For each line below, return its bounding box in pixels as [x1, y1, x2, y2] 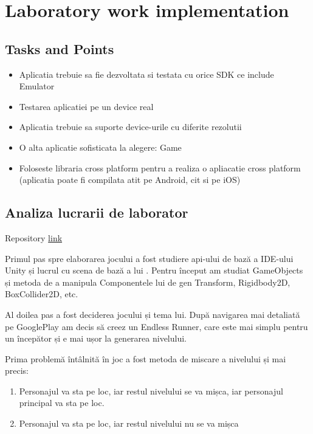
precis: [5, 364, 29, 377]
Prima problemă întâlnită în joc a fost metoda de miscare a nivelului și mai [5, 352, 286, 365]
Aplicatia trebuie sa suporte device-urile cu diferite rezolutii [19, 120, 242, 133]
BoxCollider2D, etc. [5, 288, 78, 300]
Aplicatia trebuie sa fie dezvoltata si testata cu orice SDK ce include [19, 67, 274, 80]
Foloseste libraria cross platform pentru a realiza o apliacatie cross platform [19, 161, 301, 174]
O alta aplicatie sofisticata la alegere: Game [19, 140, 182, 153]
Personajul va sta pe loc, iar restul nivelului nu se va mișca [19, 417, 239, 430]
